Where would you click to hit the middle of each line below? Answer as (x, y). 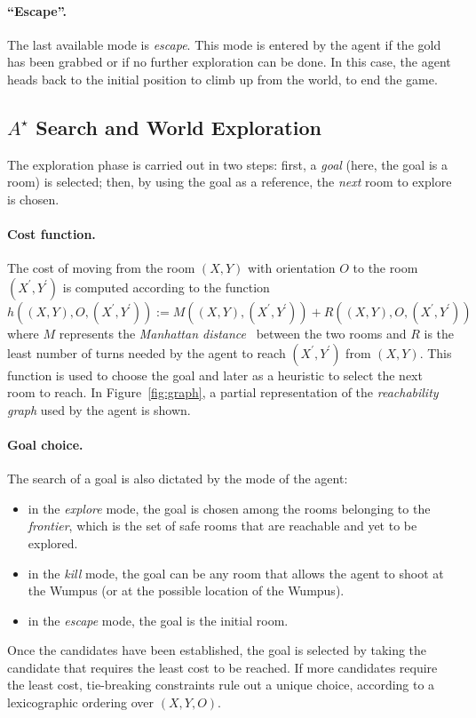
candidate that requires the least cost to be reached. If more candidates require (222, 667)
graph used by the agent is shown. (99, 409)
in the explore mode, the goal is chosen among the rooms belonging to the (229, 508)
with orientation (292, 268)
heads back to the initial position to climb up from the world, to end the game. (222, 79)
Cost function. (52, 234)
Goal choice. (45, 444)
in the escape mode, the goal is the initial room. (158, 620)
